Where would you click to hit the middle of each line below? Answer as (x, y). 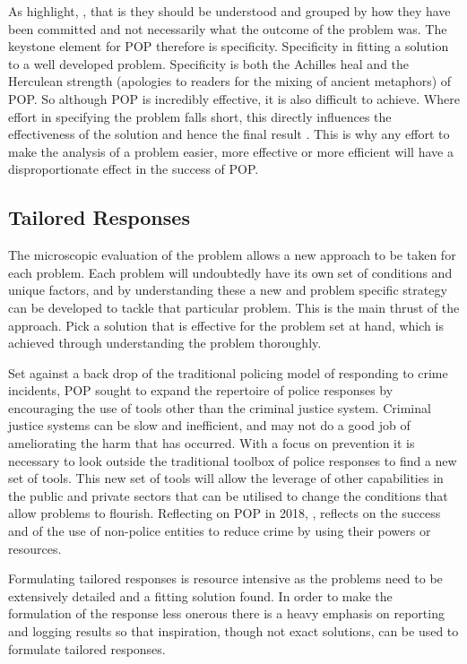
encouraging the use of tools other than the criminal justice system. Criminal (220, 407)
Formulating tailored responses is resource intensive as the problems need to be (225, 578)
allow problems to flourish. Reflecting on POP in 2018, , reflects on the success (225, 513)
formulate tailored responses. (87, 648)
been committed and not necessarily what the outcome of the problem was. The (228, 28)
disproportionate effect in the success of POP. (134, 169)
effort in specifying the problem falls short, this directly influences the (200, 116)
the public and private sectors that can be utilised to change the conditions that (228, 495)
